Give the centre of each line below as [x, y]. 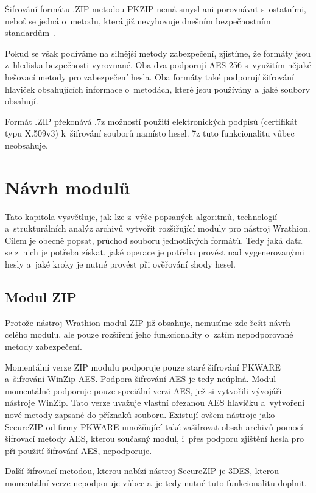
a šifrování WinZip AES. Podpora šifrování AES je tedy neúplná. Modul [141, 379]
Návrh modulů [68, 187]
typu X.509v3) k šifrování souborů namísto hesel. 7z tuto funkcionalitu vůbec [150, 133]
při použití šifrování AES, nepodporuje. [79, 450]
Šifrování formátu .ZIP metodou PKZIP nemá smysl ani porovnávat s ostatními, [156, 9]
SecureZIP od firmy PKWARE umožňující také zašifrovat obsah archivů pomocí [154, 426]
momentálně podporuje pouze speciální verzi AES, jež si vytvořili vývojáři [143, 390]
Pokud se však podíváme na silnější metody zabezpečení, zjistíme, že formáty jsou [158, 53]
